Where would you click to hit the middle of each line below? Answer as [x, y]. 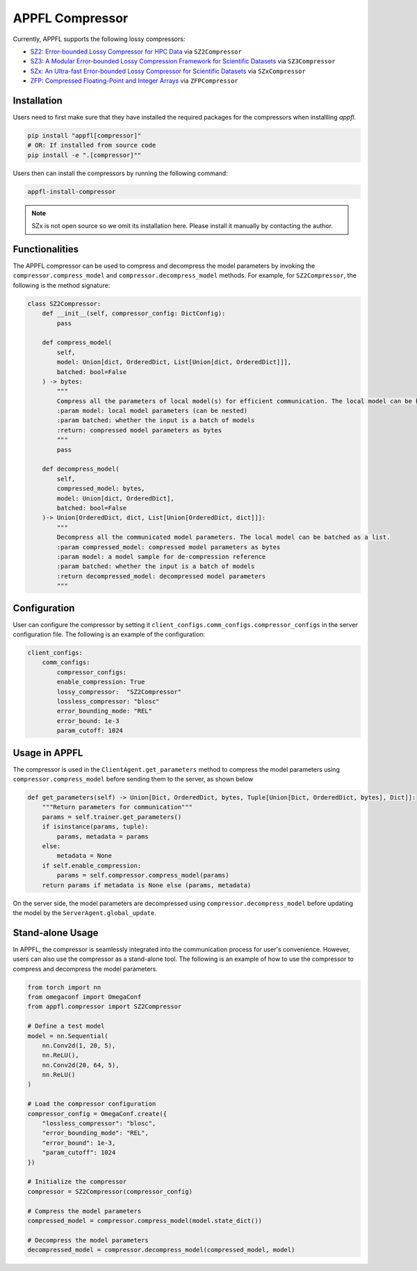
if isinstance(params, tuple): [95, 827]
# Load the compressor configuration [92, 1104]
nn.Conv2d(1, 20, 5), [79, 1045]
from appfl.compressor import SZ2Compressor [105, 1007]
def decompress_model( [81, 469]
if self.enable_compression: [92, 865]
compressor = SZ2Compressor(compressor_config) [110, 1191]
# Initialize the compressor [77, 1182]
